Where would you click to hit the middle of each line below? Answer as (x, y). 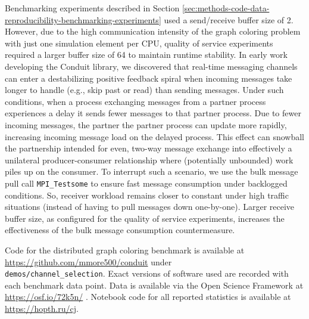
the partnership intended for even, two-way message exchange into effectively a (149, 148)
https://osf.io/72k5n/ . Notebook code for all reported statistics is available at (148, 297)
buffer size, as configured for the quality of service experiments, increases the (145, 218)
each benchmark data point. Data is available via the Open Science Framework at (154, 285)
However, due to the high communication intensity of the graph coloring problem (153, 31)
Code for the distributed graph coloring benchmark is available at (125, 250)
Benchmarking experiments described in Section (92, 8)
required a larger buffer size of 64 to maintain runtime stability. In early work (146, 55)
